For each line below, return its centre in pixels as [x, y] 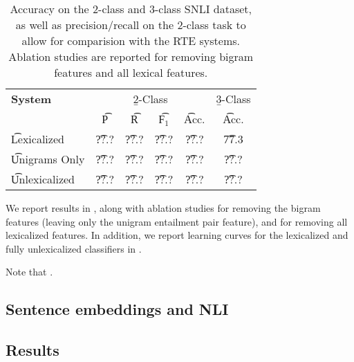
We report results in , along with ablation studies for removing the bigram [163, 208]
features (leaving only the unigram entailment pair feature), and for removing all [177, 221]
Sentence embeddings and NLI [117, 309]
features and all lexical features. [131, 72]
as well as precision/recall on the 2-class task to [131, 25]
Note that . [29, 272]
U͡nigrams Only [48, 159]
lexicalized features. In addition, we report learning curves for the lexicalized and [177, 235]
